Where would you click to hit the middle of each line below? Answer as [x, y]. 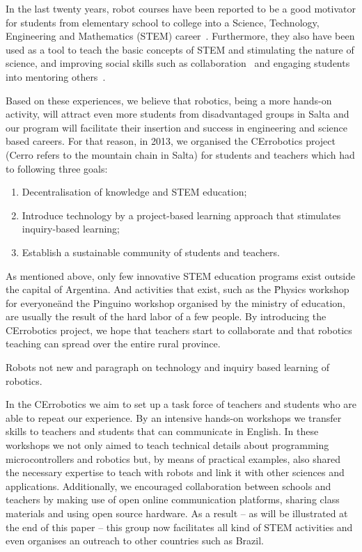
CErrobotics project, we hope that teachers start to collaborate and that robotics [179, 330]
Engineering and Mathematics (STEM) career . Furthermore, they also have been [180, 36]
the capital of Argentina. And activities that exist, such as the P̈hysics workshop [178, 289]
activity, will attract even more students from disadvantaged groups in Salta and [178, 114]
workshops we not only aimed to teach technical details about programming [167, 445]
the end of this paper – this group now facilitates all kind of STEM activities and [179, 527]
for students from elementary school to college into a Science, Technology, [163, 22]
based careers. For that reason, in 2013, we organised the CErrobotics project [171, 141]
